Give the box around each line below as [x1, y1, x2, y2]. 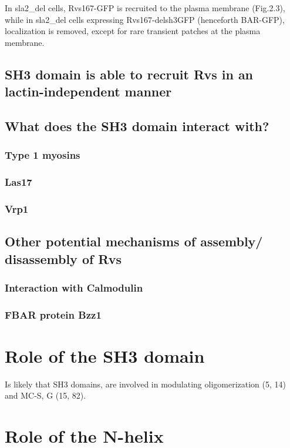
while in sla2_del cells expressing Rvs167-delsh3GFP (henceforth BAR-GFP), [5, 13, 285, 25]
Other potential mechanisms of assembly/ [5, 232, 263, 250]
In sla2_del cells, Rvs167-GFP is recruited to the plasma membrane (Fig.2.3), [5, 2, 285, 14]
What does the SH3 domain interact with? [5, 116, 269, 135]
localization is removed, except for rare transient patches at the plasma [5, 25, 261, 37]
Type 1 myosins [5, 148, 80, 162]
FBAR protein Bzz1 [5, 307, 102, 322]
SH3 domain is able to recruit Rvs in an [5, 65, 254, 83]
